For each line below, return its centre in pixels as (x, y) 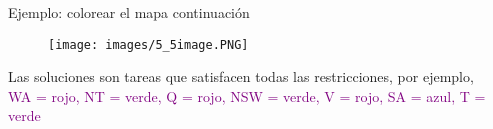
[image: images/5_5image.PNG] (148, 44)
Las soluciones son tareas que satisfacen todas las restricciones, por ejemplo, (241, 76)
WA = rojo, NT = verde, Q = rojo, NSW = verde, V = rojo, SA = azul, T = (247, 95)
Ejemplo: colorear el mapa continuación (129, 12)
